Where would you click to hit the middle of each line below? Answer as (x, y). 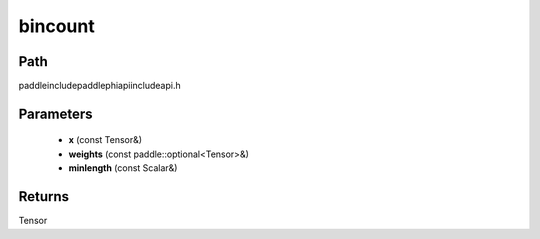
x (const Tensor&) (105, 140)
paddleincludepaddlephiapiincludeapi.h (99, 86)
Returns (44, 196)
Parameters (55, 113)
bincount (56, 26)
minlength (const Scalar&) (123, 168)
